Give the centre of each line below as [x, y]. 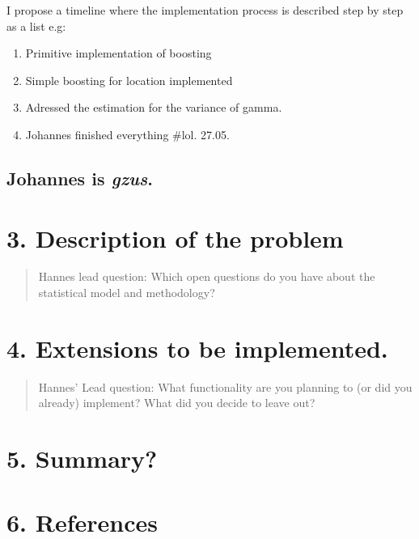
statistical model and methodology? [127, 293]
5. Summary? [82, 458]
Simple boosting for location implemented [129, 80]
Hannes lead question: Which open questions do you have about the [207, 276]
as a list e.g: [36, 25]
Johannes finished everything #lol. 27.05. [127, 134]
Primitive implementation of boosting [119, 53]
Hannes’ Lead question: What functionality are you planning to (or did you [225, 386]
